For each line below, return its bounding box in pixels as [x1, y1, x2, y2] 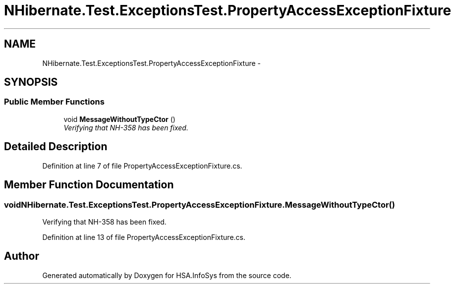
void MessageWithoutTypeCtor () [63, 115, 175, 123]
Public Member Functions [4, 97, 105, 107]
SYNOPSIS [4, 76, 58, 89]
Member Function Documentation [4, 178, 174, 191]
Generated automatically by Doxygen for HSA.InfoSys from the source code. [42, 271, 291, 280]
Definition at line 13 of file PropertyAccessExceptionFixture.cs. [42, 232, 246, 241]
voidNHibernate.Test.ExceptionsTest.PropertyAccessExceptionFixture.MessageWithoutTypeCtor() [4, 199, 395, 210]
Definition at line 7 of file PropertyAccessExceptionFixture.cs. [42, 161, 242, 170]
